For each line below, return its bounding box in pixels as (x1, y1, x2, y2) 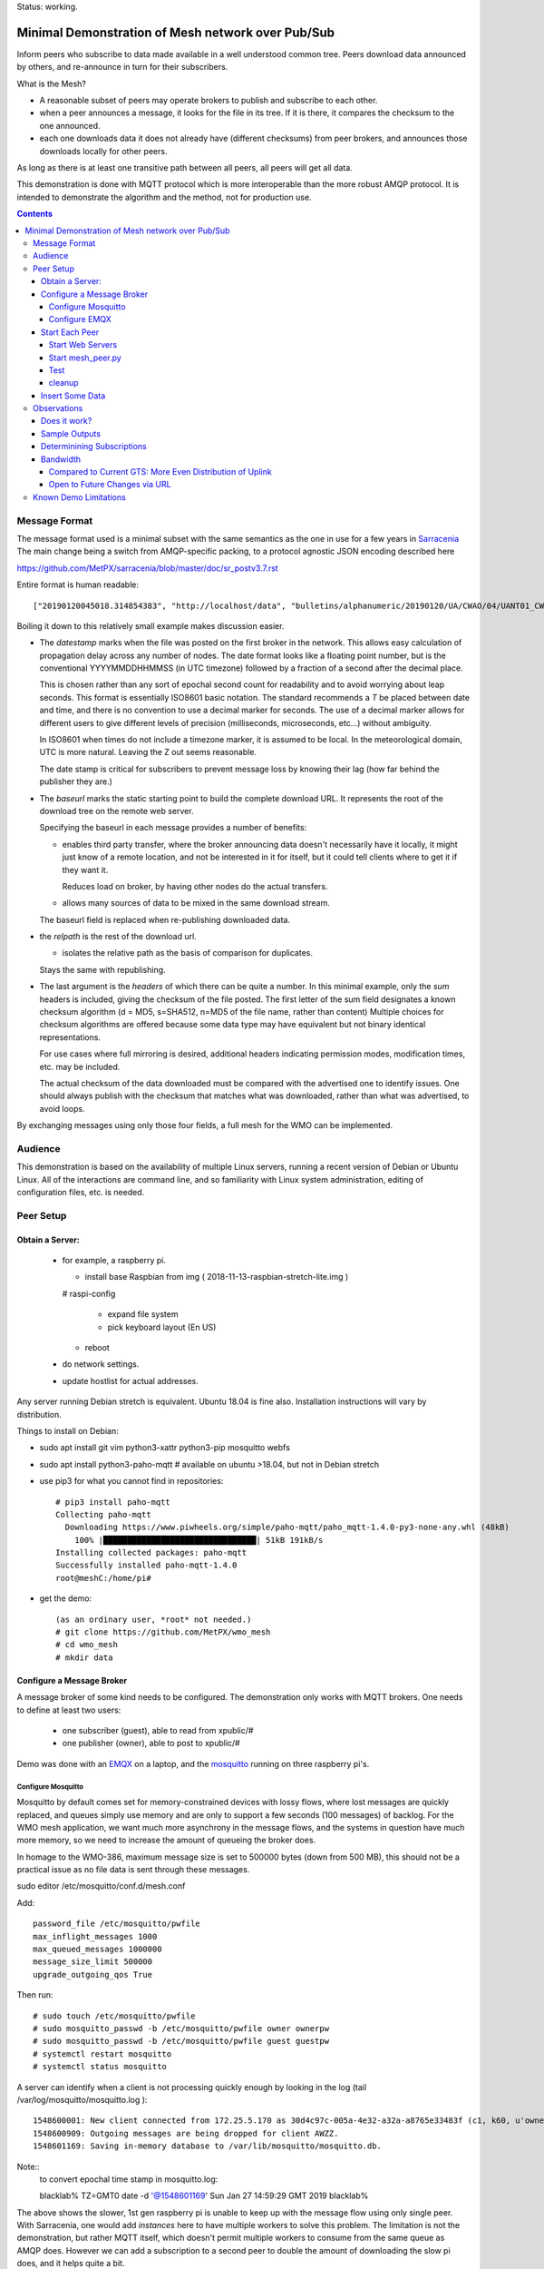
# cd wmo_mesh (55, 1639, 118, 1650)
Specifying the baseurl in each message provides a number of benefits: (39, 822, 307, 833)
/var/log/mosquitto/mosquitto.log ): (16, 2094, 148, 2105)
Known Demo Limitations (33, 491, 126, 503)
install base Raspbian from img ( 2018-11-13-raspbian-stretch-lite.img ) (84, 1272, 349, 1282)
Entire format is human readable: (16, 579, 140, 590)
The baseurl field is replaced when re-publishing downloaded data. (39, 914, 290, 925)
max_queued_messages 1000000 (33, 1944, 162, 1955)
